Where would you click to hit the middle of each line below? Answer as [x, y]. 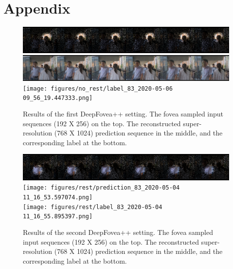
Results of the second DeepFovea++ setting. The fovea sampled [118, 232]
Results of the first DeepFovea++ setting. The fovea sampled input [123, 114]
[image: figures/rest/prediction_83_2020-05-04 [101, 188]
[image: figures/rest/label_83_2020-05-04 [93, 207]
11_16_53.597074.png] [58, 198]
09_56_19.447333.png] [58, 98]
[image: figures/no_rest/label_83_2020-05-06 [98, 88]
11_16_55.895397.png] [58, 217]
